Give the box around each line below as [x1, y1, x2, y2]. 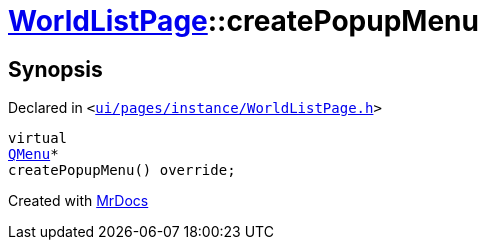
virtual [8, 130, 68, 147]
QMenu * [8, 146, 59, 163]
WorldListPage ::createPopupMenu [8, 4, 479, 38]
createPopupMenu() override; [8, 162, 236, 179]
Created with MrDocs [8, 192, 149, 210]
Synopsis [8, 56, 103, 82]
